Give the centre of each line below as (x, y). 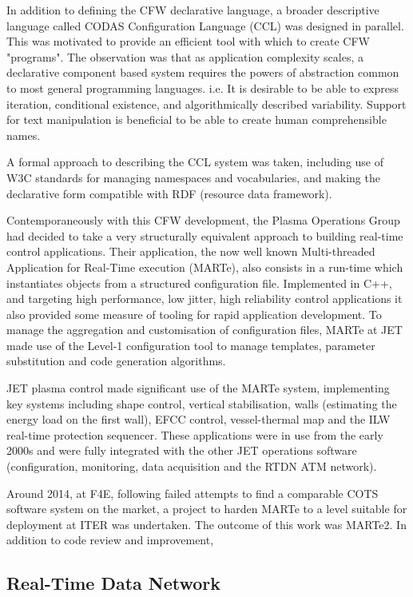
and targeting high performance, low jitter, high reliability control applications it (205, 298)
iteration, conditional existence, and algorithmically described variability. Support (206, 103)
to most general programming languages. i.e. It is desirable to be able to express (203, 88)
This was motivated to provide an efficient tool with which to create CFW (188, 41)
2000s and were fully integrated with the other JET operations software (182, 450)
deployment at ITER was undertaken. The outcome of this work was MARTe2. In (206, 524)
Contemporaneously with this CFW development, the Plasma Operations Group (203, 220)
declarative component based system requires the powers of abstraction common (203, 72)
